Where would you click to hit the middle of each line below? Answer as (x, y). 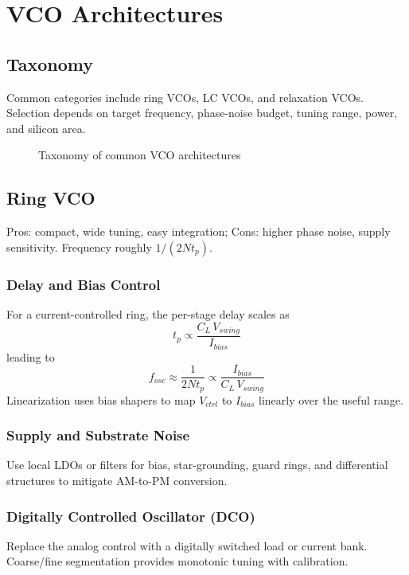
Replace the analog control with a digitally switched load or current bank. (187, 545)
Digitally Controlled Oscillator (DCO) (131, 516)
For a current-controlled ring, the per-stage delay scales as (148, 313)
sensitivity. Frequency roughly (79, 246)
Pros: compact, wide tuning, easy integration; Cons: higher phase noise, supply (199, 231)
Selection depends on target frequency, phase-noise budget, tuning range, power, (202, 113)
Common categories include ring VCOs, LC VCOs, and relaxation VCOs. (185, 97)
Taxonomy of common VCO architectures (140, 155)
